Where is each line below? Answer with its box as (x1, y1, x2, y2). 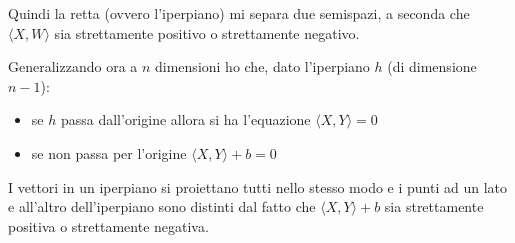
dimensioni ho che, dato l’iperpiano (155, 56, 370, 77)
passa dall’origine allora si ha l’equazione (60, 109, 311, 130)
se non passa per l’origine (31, 142, 187, 163)
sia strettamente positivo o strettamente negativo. (54, 22, 360, 43)
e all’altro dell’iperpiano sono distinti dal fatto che (8, 196, 316, 217)
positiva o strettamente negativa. (8, 215, 209, 236)
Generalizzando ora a (8, 56, 138, 77)
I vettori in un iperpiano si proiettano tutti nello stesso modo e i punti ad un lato (8, 176, 508, 197)
